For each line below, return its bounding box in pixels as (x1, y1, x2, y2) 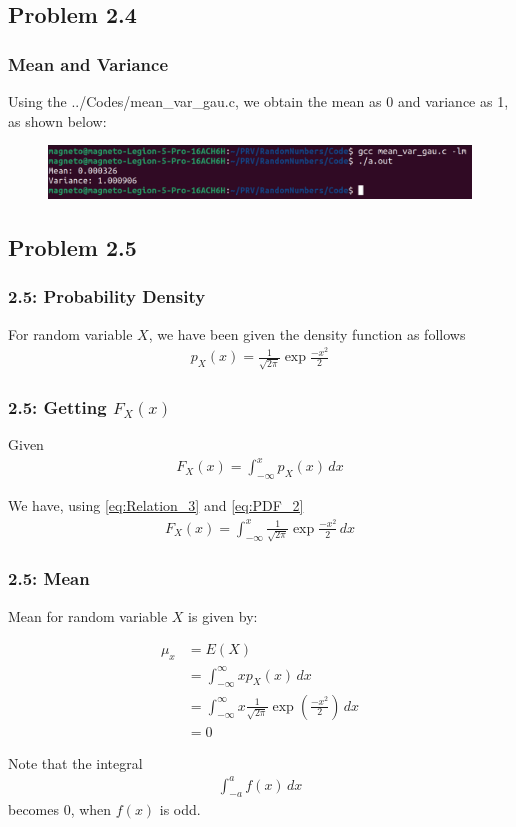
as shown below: (8, 110, 107, 131)
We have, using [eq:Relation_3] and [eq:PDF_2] (8, 495, 304, 516)
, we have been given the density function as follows (148, 323, 466, 344)
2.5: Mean (8, 566, 90, 591)
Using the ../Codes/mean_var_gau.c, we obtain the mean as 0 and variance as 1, (8, 91, 509, 111)
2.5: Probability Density (8, 284, 206, 309)
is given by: (188, 605, 258, 626)
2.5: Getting (8, 394, 107, 419)
